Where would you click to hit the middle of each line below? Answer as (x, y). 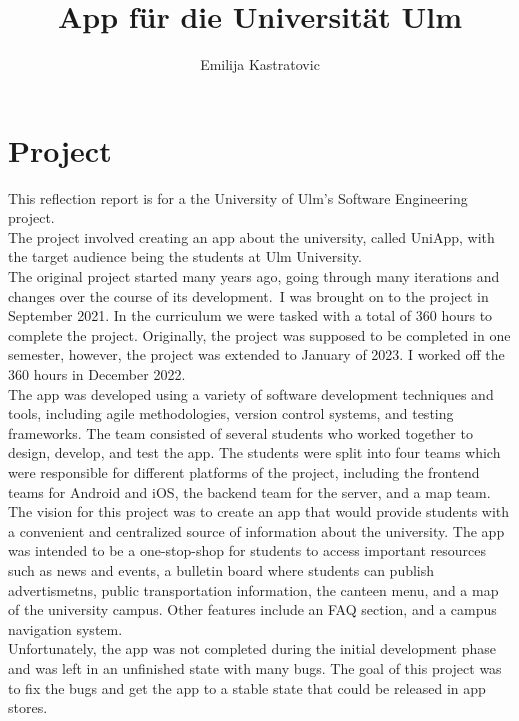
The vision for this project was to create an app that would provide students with (259, 511)
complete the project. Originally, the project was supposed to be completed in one (259, 334)
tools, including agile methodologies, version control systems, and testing (231, 413)
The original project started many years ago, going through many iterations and (254, 276)
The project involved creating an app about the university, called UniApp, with (251, 236)
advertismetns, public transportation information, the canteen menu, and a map (253, 589)
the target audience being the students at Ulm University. (185, 256)
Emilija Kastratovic (260, 64)
